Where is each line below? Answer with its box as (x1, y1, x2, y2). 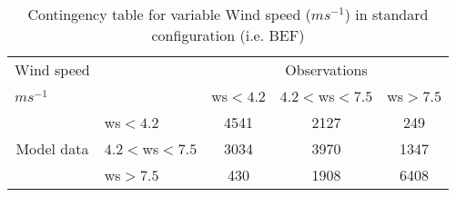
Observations (285, 59, 368, 80)
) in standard (344, 4, 429, 25)
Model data (15, 138, 89, 159)
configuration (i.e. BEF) (151, 25, 305, 45)
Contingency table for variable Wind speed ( (27, 4, 311, 25)
